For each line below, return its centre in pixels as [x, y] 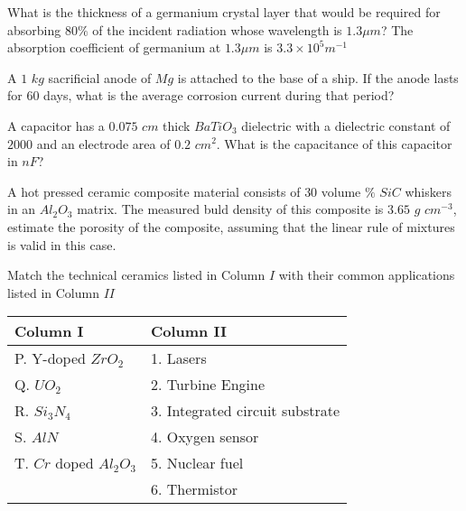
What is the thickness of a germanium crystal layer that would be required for [224, 12]
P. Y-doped [50, 358]
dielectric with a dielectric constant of [346, 125]
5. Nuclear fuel [197, 463]
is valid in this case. [62, 244]
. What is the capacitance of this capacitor [334, 143]
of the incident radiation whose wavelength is [217, 29]
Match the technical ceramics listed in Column [136, 275]
